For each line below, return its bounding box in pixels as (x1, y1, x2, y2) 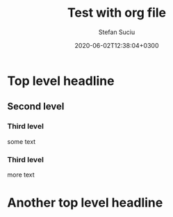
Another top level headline (7, 195, 163, 211)
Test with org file (67, 5, 167, 21)
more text (7, 170, 35, 179)
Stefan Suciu (98, 28, 135, 36)
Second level (7, 101, 65, 113)
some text (7, 137, 36, 145)
